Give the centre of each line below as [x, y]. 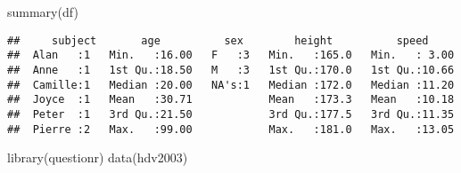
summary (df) [43, 12]
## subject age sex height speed [218, 40]
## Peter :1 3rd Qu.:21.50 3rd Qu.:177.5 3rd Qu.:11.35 [231, 114]
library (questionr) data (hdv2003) [98, 157]
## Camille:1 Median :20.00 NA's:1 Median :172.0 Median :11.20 [231, 85]
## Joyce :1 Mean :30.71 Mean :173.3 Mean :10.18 [231, 100]
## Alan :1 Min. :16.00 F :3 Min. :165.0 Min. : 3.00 [231, 55]
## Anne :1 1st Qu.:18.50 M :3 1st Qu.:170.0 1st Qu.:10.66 [231, 70]
